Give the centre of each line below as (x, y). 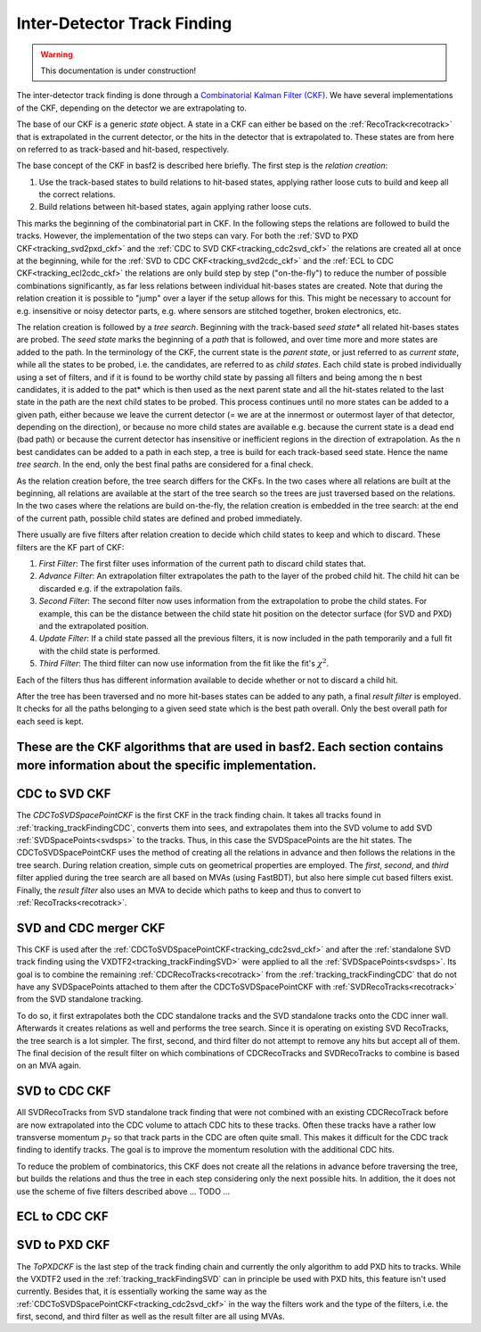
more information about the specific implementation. (167, 766)
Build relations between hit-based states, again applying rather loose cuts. (175, 207)
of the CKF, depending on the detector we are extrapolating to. (131, 108)
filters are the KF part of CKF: (70, 547)
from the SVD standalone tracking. (80, 999)
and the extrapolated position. (94, 625)
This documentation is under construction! (118, 70)
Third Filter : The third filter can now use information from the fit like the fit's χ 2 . (184, 663)
